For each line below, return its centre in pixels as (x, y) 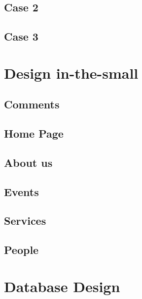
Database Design (62, 286)
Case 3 (21, 36)
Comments (32, 104)
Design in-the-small (71, 73)
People (21, 250)
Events (21, 191)
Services (25, 221)
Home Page (34, 133)
